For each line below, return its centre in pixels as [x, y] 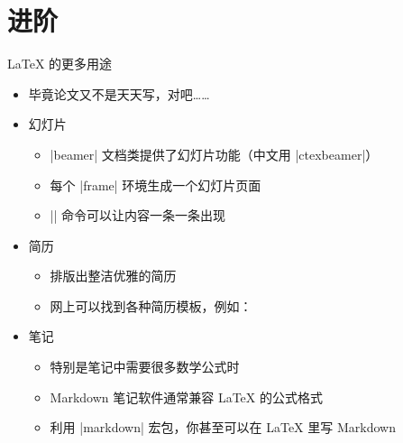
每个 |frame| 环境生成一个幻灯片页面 [156, 185]
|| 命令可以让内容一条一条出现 [138, 215]
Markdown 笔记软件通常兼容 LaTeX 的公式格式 [186, 397]
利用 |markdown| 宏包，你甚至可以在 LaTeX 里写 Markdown [223, 427]
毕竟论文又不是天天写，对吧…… [119, 93]
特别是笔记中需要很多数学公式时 [145, 367]
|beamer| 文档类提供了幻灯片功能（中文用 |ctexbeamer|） [214, 154]
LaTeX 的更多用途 [60, 64]
